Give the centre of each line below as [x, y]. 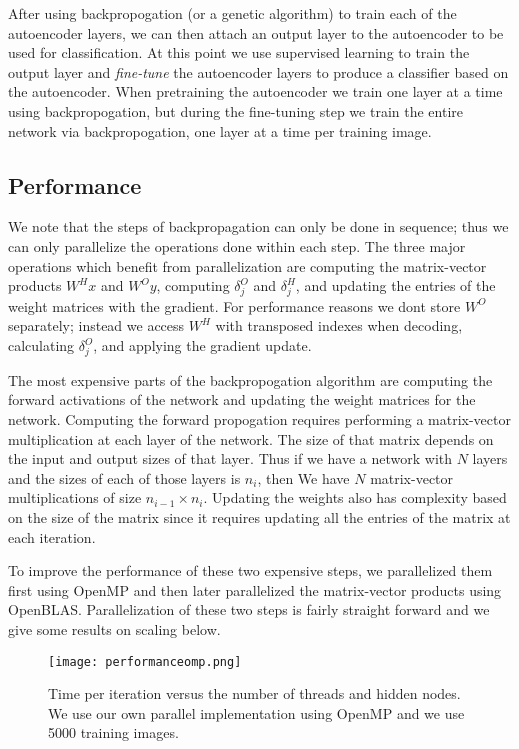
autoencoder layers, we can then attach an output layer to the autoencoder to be [256, 32]
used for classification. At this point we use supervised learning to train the [239, 52]
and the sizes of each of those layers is [124, 477]
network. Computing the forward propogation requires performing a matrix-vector [259, 418]
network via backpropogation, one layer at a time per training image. [220, 130]
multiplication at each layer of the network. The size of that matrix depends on [251, 438]
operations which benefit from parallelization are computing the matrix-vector [247, 265]
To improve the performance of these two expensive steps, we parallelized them [250, 570]
